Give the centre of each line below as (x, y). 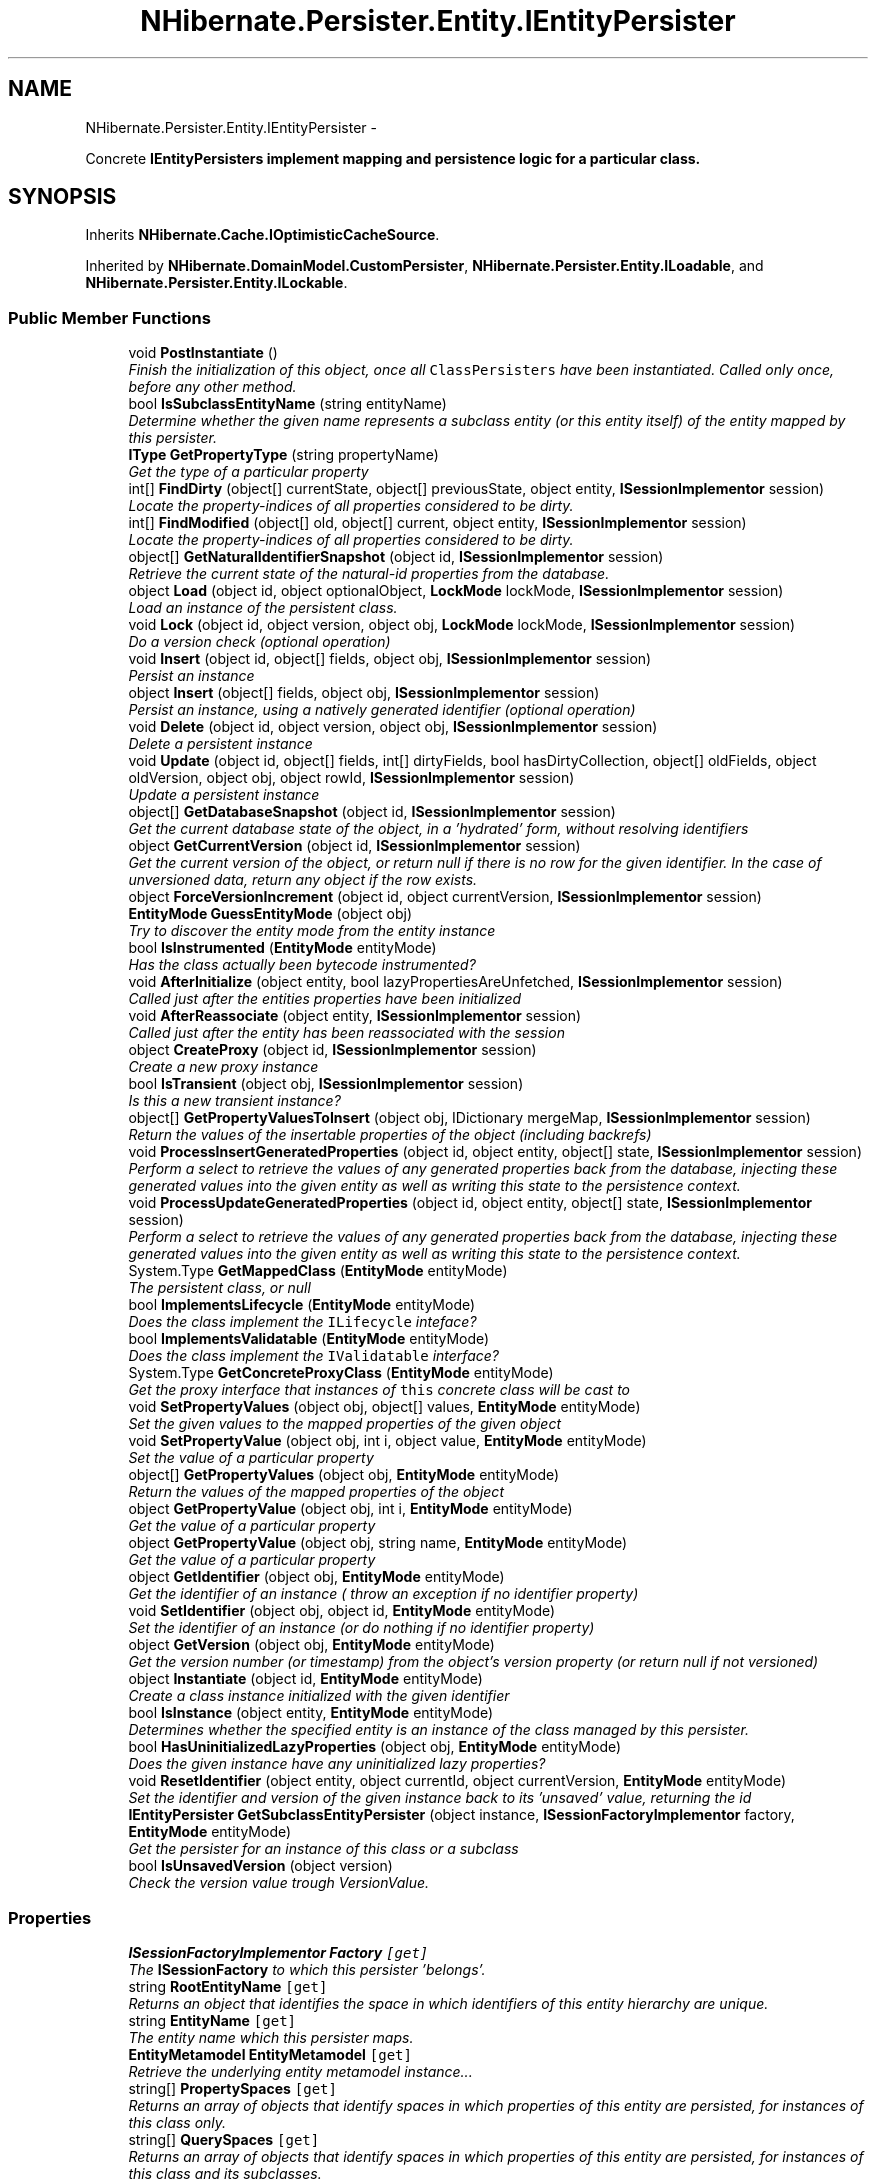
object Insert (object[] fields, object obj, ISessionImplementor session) (364, 693)
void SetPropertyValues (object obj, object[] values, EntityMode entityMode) (384, 1407)
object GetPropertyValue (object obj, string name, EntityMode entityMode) (378, 1543)
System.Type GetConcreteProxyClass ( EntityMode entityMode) (341, 1373)
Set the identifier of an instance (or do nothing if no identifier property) (361, 1628)
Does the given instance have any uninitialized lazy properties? (337, 1764)
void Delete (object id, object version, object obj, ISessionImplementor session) (393, 727)
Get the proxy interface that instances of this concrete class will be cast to (379, 1390)
